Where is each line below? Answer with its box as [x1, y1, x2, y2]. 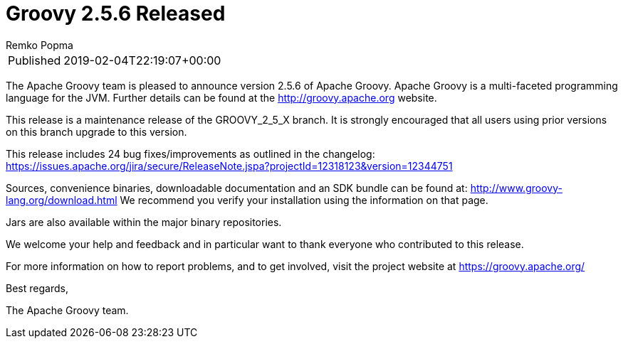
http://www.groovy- [470, 181, 562, 194]
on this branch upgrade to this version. [6, 125, 187, 138]
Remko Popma [6, 38, 73, 51]
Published [8, 53, 61, 68]
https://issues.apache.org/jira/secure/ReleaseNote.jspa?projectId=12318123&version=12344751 [6, 159, 453, 172]
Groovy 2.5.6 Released [6, 1, 226, 26]
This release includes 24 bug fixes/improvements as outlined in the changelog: [6, 147, 375, 160]
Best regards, [6, 281, 68, 294]
